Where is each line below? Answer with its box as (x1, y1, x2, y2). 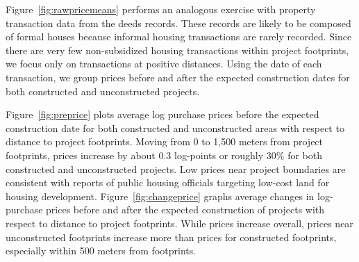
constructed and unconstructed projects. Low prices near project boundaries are (6, 161, 346, 176)
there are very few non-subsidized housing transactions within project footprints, (6, 42, 349, 57)
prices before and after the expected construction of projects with (46, 202, 325, 217)
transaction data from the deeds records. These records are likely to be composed (6, 15, 351, 30)
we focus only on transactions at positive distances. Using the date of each (6, 56, 322, 71)
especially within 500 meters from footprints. (6, 243, 197, 258)
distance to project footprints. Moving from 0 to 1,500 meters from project (6, 134, 324, 149)
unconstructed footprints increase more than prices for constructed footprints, (6, 229, 337, 244)
